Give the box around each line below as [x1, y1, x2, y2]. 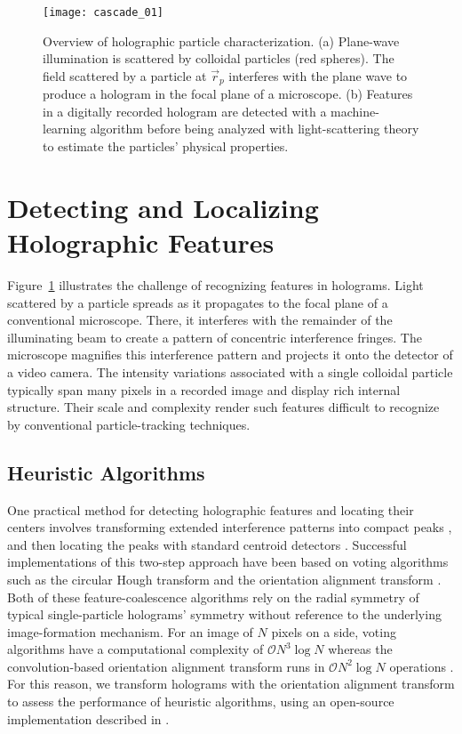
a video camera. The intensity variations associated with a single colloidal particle [7, 362, 453, 381]
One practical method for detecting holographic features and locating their [7, 500, 414, 519]
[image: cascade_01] [43, 6, 164, 19]
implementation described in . [7, 709, 170, 728]
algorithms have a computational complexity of [7, 640, 264, 658]
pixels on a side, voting [271, 622, 396, 641]
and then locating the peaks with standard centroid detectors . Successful [7, 535, 407, 553]
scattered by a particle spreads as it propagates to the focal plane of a [7, 293, 388, 311]
